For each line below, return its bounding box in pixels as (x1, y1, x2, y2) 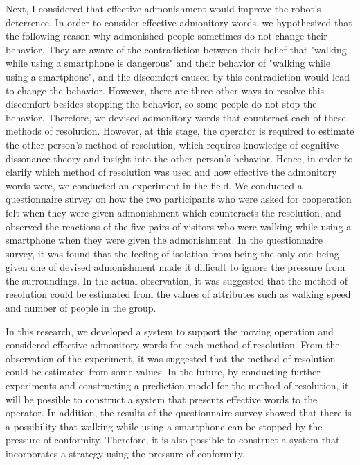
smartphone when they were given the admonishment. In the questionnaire (6, 232, 323, 247)
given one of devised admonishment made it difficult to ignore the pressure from (6, 260, 345, 274)
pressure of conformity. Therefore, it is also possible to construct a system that (6, 432, 340, 447)
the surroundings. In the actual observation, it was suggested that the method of (6, 273, 348, 287)
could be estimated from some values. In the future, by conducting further (6, 364, 321, 379)
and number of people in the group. (6, 301, 156, 315)
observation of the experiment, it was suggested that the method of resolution (6, 350, 336, 365)
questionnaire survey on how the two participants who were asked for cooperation (6, 192, 352, 206)
